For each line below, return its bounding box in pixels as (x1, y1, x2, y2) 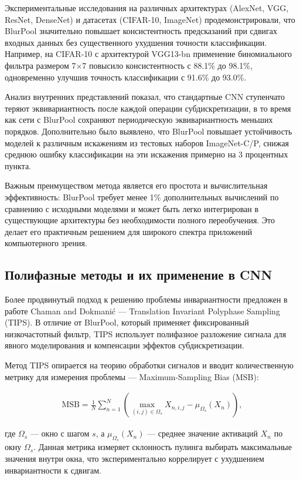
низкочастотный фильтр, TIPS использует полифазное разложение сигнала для (5, 327, 287, 340)
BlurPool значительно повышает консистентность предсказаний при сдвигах (5, 25, 277, 37)
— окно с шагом (30, 427, 90, 439)
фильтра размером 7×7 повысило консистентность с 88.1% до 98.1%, (5, 59, 253, 71)
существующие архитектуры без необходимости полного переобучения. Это (5, 214, 275, 226)
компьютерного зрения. (5, 237, 87, 249)
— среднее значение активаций (147, 427, 258, 439)
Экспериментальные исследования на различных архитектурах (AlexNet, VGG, (5, 2, 289, 14)
